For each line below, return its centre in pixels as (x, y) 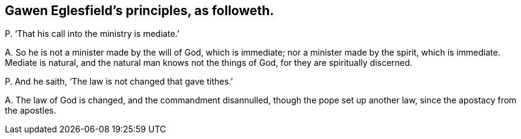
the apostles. (31, 111)
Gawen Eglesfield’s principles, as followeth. (140, 11)
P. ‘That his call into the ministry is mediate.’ (92, 34)
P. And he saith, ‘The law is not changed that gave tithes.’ (119, 82)
